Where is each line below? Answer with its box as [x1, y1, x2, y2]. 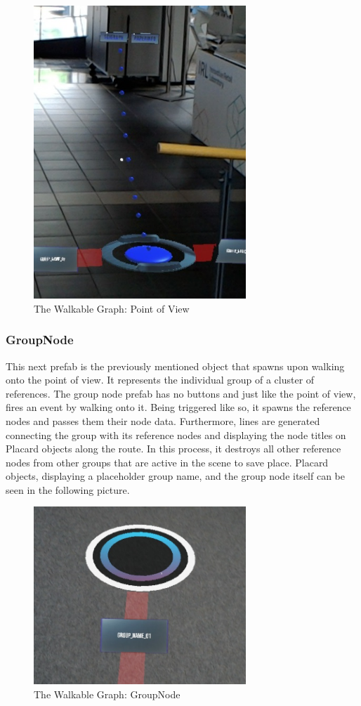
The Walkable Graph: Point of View [34, 301, 190, 315]
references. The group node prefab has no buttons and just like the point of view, [6, 386, 356, 400]
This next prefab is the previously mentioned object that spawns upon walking [6, 358, 345, 373]
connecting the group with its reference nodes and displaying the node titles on [6, 427, 346, 442]
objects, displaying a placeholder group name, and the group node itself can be [6, 469, 345, 483]
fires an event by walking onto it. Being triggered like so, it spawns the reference [6, 400, 351, 414]
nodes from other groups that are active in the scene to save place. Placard [6, 455, 329, 469]
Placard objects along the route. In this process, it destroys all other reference [6, 441, 341, 456]
